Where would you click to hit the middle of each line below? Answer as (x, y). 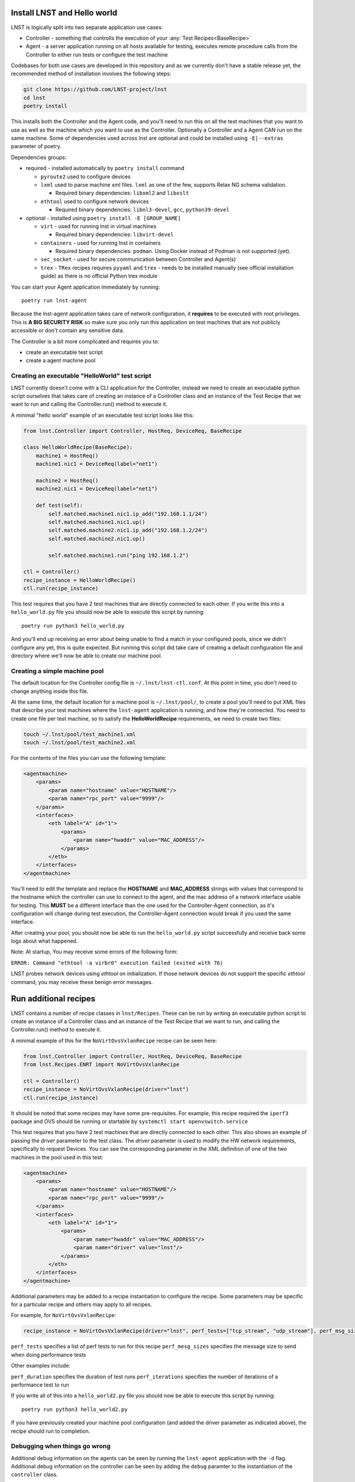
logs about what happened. (44, 941)
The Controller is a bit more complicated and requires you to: (85, 341)
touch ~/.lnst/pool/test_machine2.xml (80, 743)
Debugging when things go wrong (61, 1446)
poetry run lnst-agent (54, 301)
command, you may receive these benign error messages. (82, 982)
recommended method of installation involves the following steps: (91, 74)
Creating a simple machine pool (57, 671)
